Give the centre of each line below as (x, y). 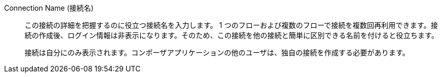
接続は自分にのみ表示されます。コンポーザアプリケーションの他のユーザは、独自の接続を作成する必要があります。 (217, 52)
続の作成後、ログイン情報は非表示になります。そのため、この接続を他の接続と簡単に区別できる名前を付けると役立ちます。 (231, 35)
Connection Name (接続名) (49, 8)
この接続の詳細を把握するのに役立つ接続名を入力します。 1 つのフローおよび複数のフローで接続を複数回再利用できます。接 (231, 25)
